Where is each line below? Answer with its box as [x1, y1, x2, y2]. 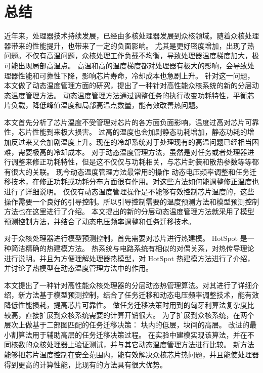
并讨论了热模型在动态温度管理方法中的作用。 [4, 263, 153, 273]
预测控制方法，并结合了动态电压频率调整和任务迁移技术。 [4, 216, 195, 226]
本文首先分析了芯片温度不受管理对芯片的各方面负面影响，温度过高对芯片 [4, 116, 245, 127]
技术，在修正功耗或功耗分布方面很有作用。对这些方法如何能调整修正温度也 [11, 176, 259, 187]
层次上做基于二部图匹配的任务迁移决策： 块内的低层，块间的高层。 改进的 [4, 319, 250, 330]
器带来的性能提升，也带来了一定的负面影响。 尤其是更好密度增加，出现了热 [4, 40, 254, 51]
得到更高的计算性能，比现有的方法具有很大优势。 [4, 359, 167, 369]
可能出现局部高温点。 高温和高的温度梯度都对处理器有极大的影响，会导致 [4, 60, 247, 70]
